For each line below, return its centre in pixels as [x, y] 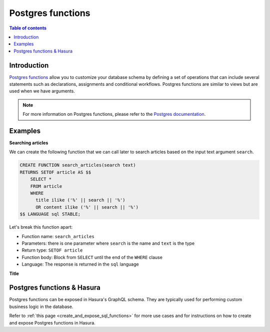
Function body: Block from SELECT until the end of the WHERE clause [92, 257]
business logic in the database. [41, 307]
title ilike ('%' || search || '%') [80, 200]
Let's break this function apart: [41, 227]
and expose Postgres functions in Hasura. [52, 323]
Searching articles [29, 143]
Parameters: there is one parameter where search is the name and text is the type [108, 243]
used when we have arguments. [42, 91]
